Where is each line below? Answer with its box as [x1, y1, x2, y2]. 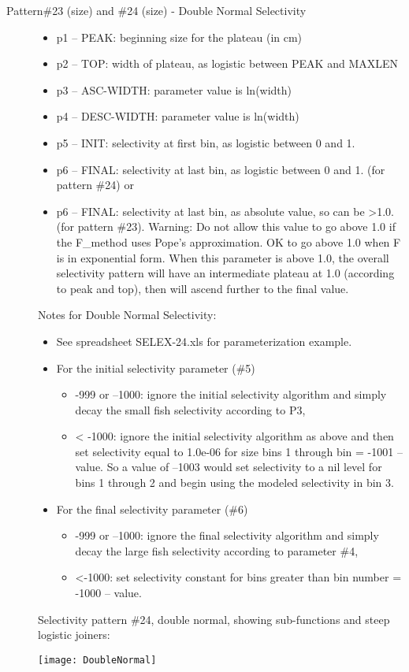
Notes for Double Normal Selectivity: [38, 306, 217, 323]
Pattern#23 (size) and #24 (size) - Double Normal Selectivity [6, 2, 307, 18]
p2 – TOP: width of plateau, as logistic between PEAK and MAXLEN [56, 55, 398, 72]
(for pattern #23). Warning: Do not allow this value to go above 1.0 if [56, 218, 396, 235]
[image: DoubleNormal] [38, 654, 157, 666]
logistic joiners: [38, 626, 110, 643]
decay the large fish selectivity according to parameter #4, [75, 542, 359, 559]
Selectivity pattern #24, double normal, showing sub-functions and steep [38, 611, 390, 627]
